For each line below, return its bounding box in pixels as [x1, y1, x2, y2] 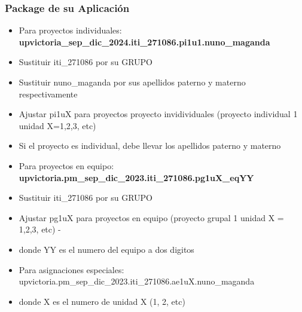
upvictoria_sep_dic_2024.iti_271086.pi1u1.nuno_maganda [19, 35, 270, 48]
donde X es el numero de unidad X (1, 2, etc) [19, 295, 185, 307]
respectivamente [19, 87, 78, 100]
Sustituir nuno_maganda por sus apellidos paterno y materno [19, 76, 246, 88]
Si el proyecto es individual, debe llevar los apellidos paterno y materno [19, 139, 281, 152]
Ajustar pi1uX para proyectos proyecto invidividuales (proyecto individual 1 [19, 108, 298, 120]
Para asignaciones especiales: [19, 263, 124, 276]
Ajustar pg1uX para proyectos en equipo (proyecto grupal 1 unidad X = [19, 211, 284, 224]
